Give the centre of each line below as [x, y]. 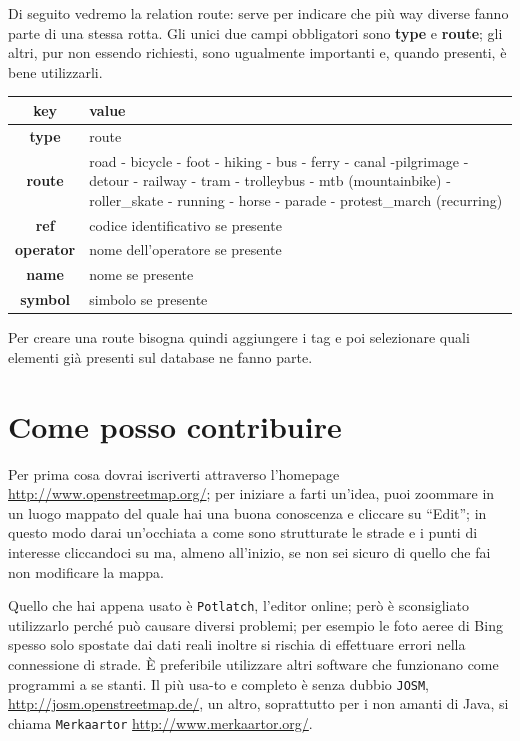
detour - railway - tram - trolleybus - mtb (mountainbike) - [270, 180]
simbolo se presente [148, 299]
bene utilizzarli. [55, 71]
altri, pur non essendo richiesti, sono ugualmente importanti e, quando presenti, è [257, 52]
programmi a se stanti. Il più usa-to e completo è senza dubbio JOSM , [219, 683]
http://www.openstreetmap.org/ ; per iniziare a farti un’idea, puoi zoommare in [251, 493]
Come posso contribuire [175, 425]
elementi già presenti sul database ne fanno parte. [160, 356]
